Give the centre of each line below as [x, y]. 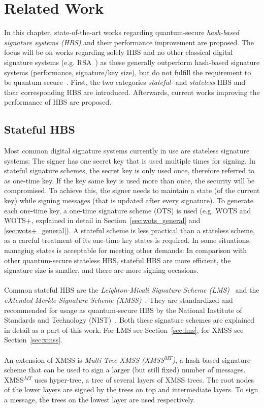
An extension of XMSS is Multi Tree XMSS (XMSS [84, 359]
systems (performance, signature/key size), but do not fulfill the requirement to [128, 72]
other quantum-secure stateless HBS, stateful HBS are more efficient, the [118, 260]
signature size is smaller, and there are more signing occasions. [101, 270]
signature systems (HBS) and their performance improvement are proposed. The [129, 42]
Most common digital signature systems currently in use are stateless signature [127, 151]
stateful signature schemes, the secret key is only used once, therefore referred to [129, 170]
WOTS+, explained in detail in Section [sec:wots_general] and [102, 220]
